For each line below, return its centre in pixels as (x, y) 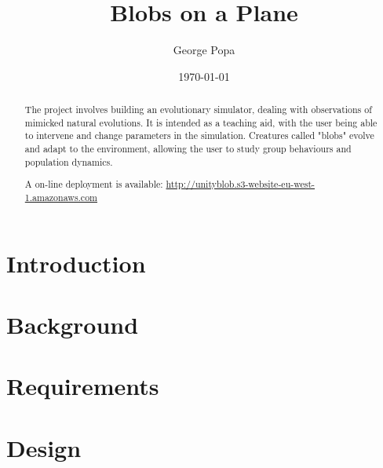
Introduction (76, 263)
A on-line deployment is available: (94, 184)
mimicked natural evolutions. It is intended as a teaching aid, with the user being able (201, 122)
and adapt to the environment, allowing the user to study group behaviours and (188, 149)
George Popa (204, 50)
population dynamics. (69, 161)
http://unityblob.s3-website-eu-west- (240, 184)
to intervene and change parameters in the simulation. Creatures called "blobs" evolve (199, 135)
